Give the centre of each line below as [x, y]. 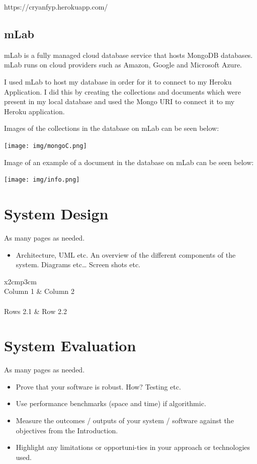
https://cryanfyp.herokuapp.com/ [56, 7]
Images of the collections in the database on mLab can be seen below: [112, 128]
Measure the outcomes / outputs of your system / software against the [125, 420]
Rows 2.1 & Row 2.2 [35, 311]
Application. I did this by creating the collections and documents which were [122, 91]
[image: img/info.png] [42, 180]
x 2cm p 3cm [20, 281]
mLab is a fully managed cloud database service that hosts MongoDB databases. [128, 55]
